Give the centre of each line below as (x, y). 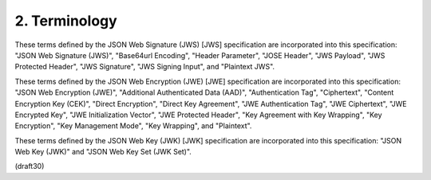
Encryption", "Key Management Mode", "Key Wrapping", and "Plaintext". (133, 126)
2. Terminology (66, 21)
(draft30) (30, 166)
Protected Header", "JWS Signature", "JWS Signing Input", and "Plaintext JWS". (145, 67)
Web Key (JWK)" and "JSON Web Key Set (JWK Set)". (103, 152)
